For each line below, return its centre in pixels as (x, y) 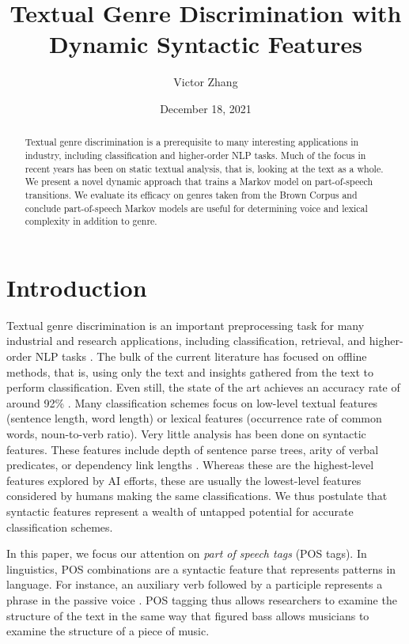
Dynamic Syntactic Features (205, 44)
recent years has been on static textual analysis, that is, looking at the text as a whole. (204, 168)
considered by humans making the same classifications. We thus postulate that (197, 496)
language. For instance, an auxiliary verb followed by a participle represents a (195, 584)
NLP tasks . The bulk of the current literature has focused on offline (201, 356)
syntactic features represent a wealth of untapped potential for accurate (180, 511)
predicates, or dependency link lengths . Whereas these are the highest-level (190, 465)
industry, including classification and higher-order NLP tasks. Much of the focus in (195, 155)
